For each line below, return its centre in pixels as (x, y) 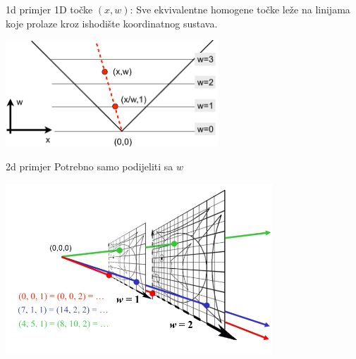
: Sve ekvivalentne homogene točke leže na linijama (240, 9)
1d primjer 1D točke (49, 9)
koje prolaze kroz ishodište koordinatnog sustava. (112, 23)
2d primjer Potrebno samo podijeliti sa (90, 166)
